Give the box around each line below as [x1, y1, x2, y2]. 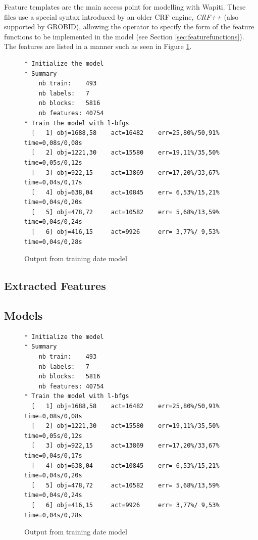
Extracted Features [4, 278, 106, 293]
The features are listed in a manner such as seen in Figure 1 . [4, 41, 192, 52]
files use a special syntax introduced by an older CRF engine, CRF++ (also [4, 11, 239, 22]
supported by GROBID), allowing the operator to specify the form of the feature [4, 21, 254, 32]
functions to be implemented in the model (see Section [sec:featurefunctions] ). [4, 31, 244, 41]
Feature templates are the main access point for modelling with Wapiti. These [4, 2, 246, 12]
